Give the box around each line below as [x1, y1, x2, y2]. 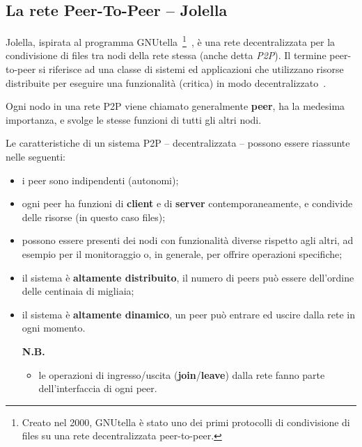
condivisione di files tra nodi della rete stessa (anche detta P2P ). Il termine [6, 48, 326, 63]
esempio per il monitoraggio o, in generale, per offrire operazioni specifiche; [22, 246, 343, 261]
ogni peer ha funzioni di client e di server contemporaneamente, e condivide [22, 196, 353, 211]
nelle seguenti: [6, 149, 66, 164]
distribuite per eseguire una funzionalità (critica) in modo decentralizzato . [6, 75, 326, 90]
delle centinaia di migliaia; [22, 284, 134, 298]
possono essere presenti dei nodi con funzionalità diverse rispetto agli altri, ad [22, 233, 354, 247]
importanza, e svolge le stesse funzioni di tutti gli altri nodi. [6, 112, 262, 127]
